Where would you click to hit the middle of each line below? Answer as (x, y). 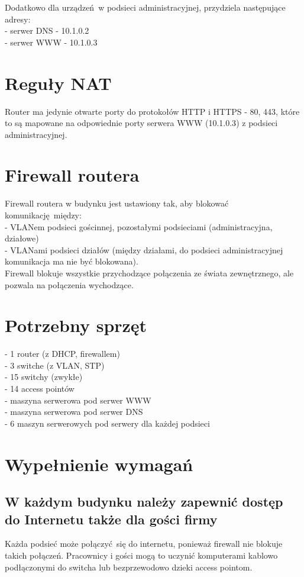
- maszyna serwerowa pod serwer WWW (78, 400)
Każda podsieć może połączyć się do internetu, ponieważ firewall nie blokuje (144, 544)
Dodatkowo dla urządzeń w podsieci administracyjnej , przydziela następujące (145, 7)
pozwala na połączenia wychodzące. (69, 284)
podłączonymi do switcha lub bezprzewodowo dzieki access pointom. (129, 567)
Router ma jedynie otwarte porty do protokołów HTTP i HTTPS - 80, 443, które (152, 111)
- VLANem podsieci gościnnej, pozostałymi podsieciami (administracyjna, (139, 226)
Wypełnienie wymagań (99, 464)
